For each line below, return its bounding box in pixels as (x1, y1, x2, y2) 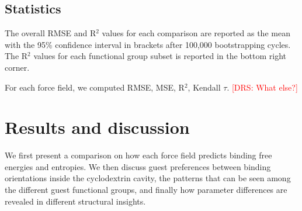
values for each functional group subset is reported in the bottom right (33, 50, 287, 62)
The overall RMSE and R (5, 27, 96, 39)
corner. (5, 61, 30, 73)
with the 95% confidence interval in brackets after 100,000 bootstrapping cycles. (5, 38, 291, 50)
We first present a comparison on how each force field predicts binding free (5, 149, 272, 161)
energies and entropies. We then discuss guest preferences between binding (5, 160, 271, 172)
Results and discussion (5, 115, 190, 139)
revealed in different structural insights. (5, 195, 146, 207)
